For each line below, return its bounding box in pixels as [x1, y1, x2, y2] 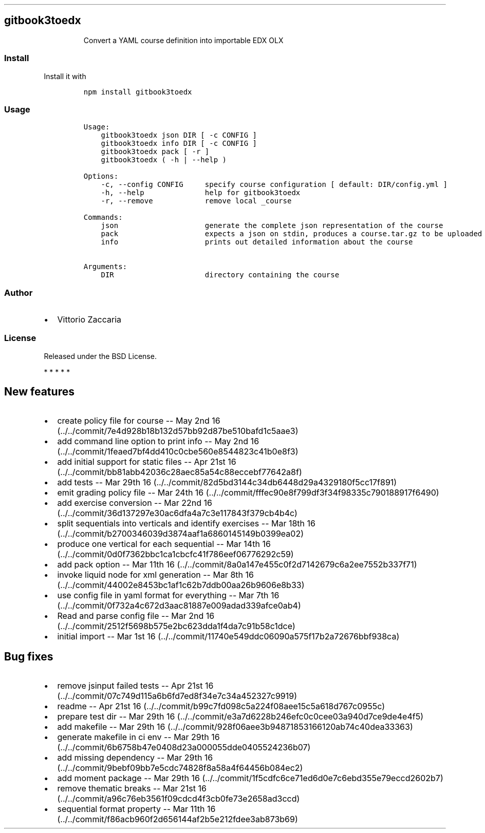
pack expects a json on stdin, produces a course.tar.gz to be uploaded [101, 230, 482, 238]
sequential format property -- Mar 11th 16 [57, 803, 216, 814]
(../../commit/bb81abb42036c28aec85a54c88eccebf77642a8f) [57, 466, 302, 477]
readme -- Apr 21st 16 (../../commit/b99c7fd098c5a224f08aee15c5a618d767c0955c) [57, 701, 385, 711]
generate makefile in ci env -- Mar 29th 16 [57, 731, 220, 742]
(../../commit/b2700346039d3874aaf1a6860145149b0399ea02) [57, 528, 304, 539]
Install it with [44, 71, 86, 81]
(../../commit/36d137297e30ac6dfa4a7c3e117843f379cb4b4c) [57, 507, 297, 518]
